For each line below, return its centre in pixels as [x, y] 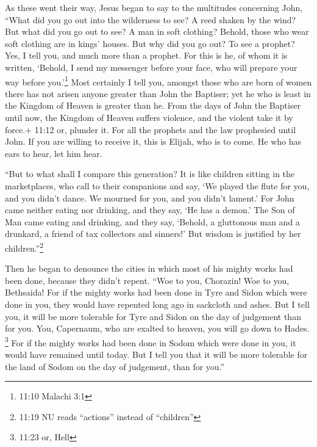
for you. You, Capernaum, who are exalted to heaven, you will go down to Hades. [157, 328]
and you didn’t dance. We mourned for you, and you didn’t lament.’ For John [150, 198]
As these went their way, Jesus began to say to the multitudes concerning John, [154, 7]
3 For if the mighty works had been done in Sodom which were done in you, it [151, 341]
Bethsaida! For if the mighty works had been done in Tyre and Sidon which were [156, 292]
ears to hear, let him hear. [54, 153]
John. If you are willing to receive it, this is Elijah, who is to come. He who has [153, 141]
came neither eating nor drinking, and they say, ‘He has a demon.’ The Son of [150, 210]
